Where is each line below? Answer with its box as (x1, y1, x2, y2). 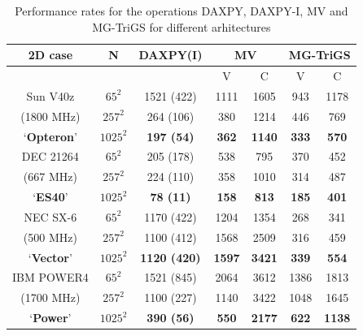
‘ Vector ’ (28, 248, 72, 265)
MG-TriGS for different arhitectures (92, 18, 271, 35)
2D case (28, 46, 73, 63)
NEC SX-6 (24, 208, 77, 225)
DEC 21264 (21, 148, 79, 165)
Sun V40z (26, 87, 75, 104)
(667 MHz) (23, 168, 77, 185)
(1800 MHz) (20, 107, 81, 124)
